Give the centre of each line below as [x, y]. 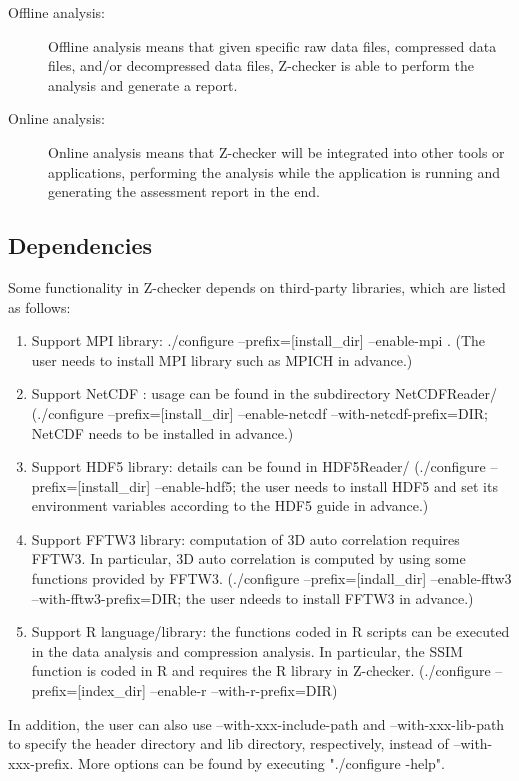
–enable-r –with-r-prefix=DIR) [244, 690]
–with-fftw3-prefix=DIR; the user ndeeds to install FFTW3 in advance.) [252, 597]
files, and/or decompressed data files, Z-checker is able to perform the [261, 65]
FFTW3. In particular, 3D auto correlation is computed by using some [248, 558]
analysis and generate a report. [143, 84]
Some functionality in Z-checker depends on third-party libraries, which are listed [257, 286]
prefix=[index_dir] [88, 690]
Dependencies [80, 245]
